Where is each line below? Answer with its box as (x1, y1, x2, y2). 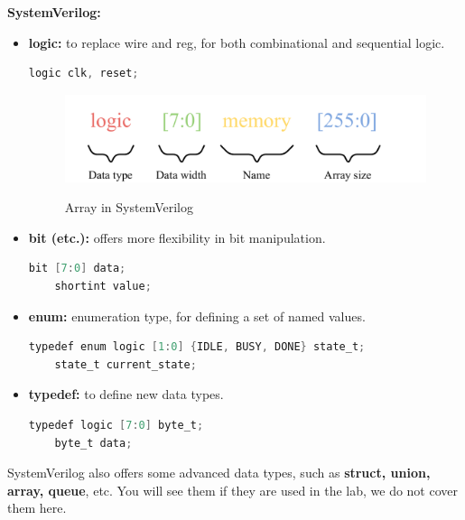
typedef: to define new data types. (28, 385, 224, 404)
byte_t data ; (54, 436, 133, 450)
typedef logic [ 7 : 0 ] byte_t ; (28, 419, 204, 432)
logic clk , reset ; (28, 67, 139, 80)
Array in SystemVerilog (64, 198, 193, 217)
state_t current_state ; (54, 357, 197, 371)
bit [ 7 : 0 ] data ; (28, 262, 126, 275)
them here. (7, 498, 67, 517)
